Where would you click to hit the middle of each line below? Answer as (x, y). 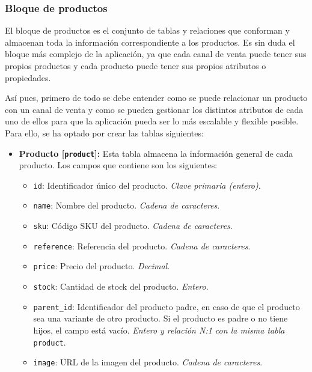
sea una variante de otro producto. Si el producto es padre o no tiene (161, 318)
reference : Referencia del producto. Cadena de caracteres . (142, 245)
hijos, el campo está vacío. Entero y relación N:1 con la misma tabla (159, 330)
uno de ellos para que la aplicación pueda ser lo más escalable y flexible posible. (152, 121)
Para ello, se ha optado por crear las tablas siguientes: (104, 133)
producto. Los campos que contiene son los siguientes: (118, 165)
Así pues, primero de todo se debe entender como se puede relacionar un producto (156, 98)
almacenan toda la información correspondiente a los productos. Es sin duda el (150, 42)
